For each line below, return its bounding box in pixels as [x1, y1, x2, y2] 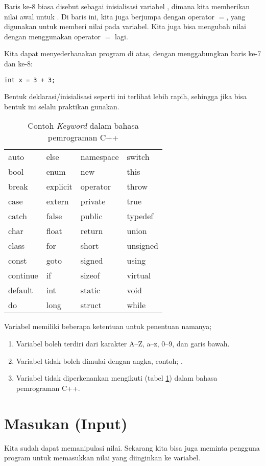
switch [127, 151, 150, 163]
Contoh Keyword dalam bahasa [28, 120, 139, 132]
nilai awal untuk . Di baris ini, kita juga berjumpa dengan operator [4, 11, 214, 21]
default [8, 284, 33, 296]
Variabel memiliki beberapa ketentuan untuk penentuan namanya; [4, 321, 212, 332]
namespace [80, 151, 119, 163]
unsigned [127, 240, 159, 252]
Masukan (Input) [4, 412, 128, 433]
